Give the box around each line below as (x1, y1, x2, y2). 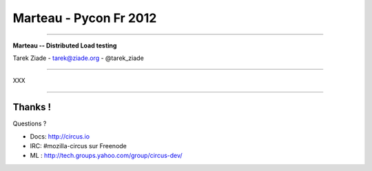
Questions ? (12, 119, 47, 128)
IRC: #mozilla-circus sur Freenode (30, 142, 127, 150)
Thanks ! (12, 101, 52, 113)
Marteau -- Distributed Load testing (12, 41, 117, 50)
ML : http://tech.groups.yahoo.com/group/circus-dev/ (30, 152, 183, 160)
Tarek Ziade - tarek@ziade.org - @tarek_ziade (12, 54, 144, 62)
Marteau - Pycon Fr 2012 (12, 10, 157, 26)
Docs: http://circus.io (30, 132, 90, 141)
